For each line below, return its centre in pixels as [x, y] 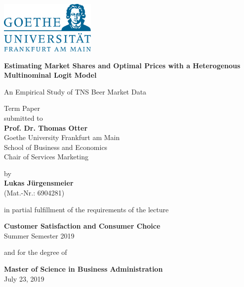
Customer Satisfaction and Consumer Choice [82, 226]
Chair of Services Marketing [46, 157]
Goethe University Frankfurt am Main [62, 137]
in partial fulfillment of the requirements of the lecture [86, 209]
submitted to [23, 118]
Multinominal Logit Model [50, 75]
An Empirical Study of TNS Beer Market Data [75, 91]
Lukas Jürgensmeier [39, 183]
